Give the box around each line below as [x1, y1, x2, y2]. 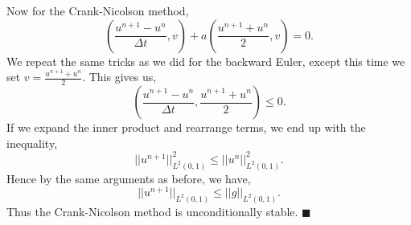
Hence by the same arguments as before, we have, [6, 170, 251, 186]
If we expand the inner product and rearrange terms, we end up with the [6, 119, 366, 136]
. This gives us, [82, 68, 157, 85]
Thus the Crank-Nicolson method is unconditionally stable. [6, 203, 298, 220]
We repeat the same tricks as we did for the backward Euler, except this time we [6, 52, 405, 69]
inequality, [6, 134, 58, 151]
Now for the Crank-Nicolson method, [6, 2, 189, 18]
